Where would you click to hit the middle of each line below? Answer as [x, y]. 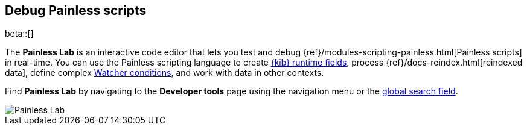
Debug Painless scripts [76, 11]
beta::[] [19, 34]
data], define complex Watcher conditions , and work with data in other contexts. [164, 73]
